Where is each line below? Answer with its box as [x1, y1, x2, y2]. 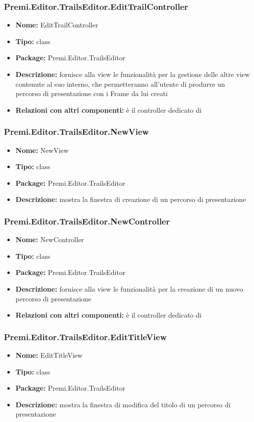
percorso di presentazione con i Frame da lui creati [15, 88, 168, 99]
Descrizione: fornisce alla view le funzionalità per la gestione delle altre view [15, 69, 250, 79]
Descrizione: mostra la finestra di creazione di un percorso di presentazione [15, 194, 246, 204]
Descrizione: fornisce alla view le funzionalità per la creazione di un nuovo [15, 283, 243, 294]
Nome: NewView [15, 145, 69, 155]
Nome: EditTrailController [15, 20, 99, 30]
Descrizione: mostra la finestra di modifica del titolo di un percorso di [15, 399, 231, 409]
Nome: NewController [15, 234, 84, 245]
